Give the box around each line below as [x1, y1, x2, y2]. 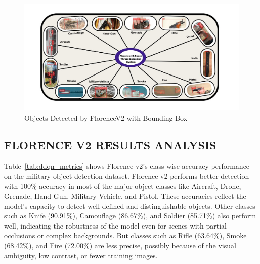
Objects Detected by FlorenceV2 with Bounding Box [24, 112, 188, 123]
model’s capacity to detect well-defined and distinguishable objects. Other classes [4, 200, 255, 211]
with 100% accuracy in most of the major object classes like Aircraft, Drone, [4, 180, 241, 191]
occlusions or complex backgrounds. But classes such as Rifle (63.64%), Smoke [4, 230, 247, 241]
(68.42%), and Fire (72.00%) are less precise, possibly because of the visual [4, 240, 236, 251]
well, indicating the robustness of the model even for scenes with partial [4, 220, 227, 231]
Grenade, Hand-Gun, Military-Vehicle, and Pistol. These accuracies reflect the [4, 191, 246, 201]
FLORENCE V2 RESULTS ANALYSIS [4, 137, 216, 153]
